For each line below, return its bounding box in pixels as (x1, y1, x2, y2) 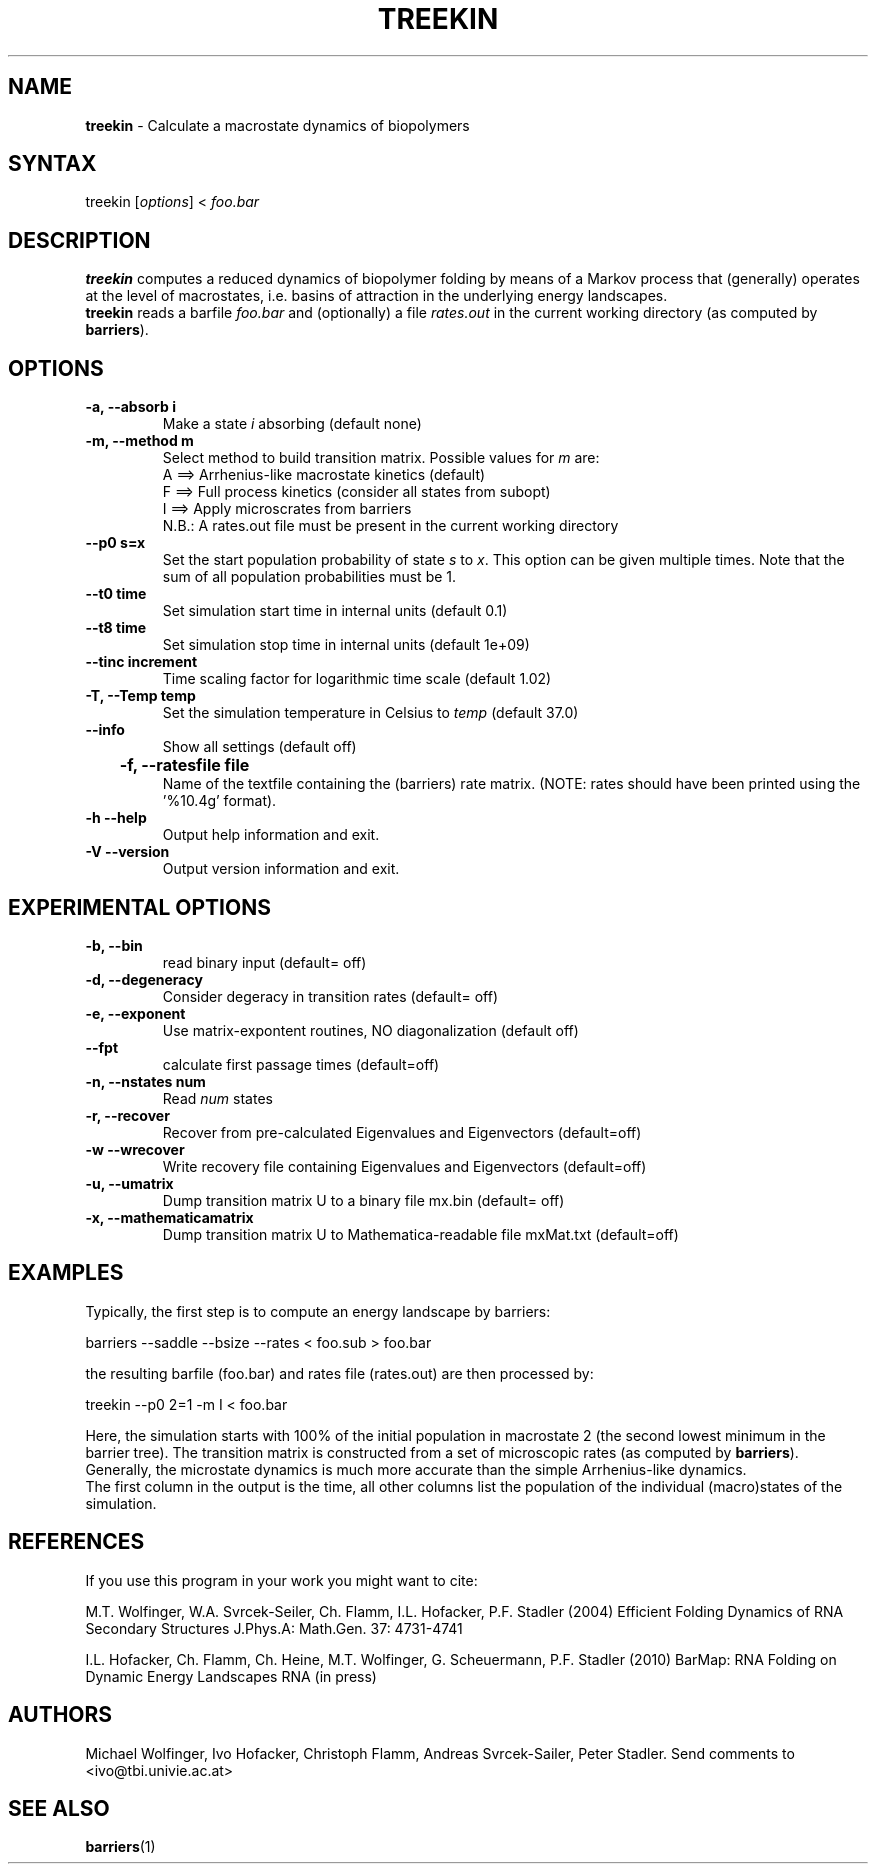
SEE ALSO (8, 1795, 110, 1821)
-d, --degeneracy (85, 970, 203, 988)
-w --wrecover (85, 1140, 185, 1158)
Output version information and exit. (162, 860, 400, 878)
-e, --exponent (85, 1004, 186, 1022)
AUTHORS (8, 1702, 113, 1728)
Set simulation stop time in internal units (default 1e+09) (162, 636, 530, 654)
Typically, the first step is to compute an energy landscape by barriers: (85, 1302, 551, 1320)
